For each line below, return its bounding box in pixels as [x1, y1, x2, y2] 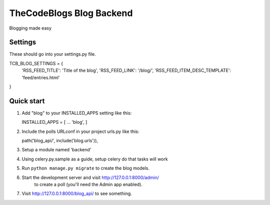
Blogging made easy [9, 25, 52, 31]
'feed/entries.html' [21, 74, 60, 80]
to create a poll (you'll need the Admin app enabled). [34, 181, 142, 187]
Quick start [9, 97, 45, 105]
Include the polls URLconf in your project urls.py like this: [21, 128, 139, 134]
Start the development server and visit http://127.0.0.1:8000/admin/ [21, 174, 159, 180]
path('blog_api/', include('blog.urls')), [21, 138, 98, 144]
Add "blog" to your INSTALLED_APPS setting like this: [21, 110, 132, 116]
